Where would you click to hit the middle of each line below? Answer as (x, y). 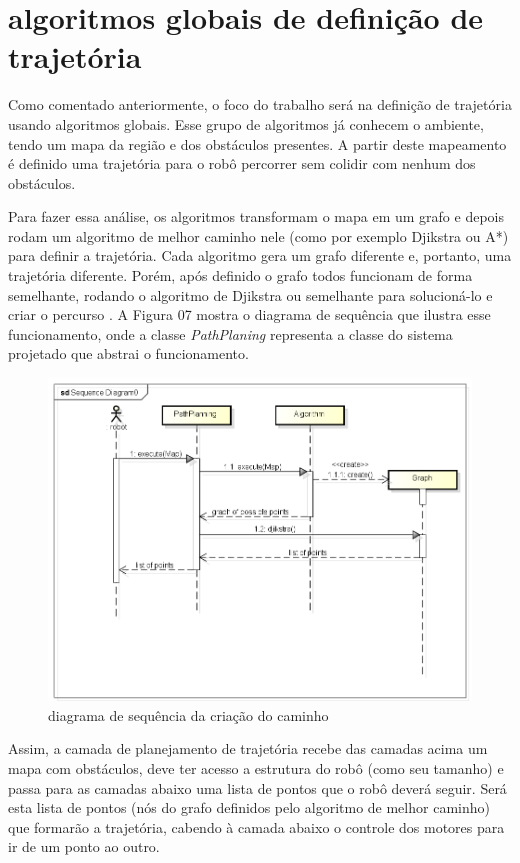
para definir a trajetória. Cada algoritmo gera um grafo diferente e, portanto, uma (260, 255)
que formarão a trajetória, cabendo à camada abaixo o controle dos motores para (256, 826)
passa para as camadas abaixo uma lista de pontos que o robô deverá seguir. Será (257, 787)
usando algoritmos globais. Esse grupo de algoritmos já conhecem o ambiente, (246, 123)
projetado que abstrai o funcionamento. (128, 353)
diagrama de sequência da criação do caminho (188, 714)
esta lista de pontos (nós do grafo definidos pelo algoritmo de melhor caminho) (249, 807)
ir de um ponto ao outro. (84, 846)
